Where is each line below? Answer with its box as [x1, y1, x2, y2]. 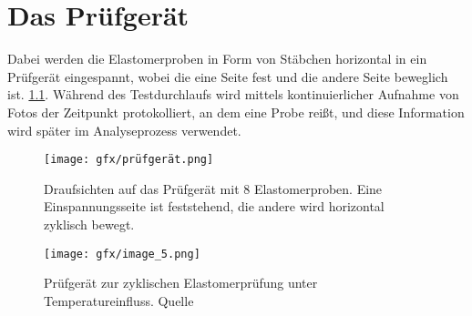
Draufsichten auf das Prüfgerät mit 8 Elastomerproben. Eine [44, 178, 383, 198]
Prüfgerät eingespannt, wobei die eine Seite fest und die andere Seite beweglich [7, 66, 448, 86]
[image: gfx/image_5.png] [44, 247, 200, 260]
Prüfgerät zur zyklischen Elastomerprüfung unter [44, 273, 318, 292]
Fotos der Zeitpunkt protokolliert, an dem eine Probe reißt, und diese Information [7, 102, 465, 121]
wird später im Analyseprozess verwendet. [7, 120, 241, 139]
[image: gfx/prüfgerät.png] [44, 153, 214, 167]
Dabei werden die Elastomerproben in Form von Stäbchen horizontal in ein [7, 49, 427, 68]
